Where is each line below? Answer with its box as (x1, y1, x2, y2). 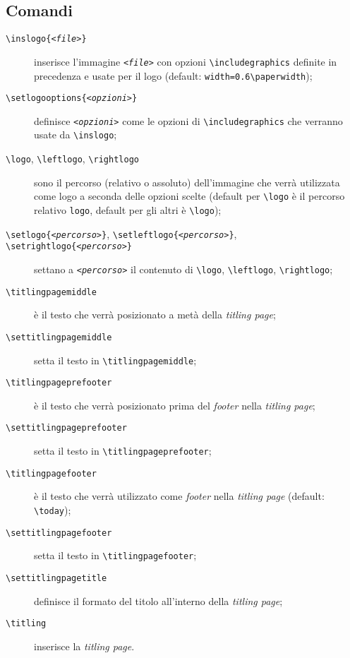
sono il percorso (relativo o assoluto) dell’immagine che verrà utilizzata (34, 174, 340, 189)
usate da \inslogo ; (34, 127, 117, 142)
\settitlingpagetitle (6, 573, 107, 584)
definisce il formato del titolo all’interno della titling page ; (34, 593, 283, 608)
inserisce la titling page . (34, 638, 135, 653)
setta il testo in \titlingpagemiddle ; (34, 352, 197, 367)
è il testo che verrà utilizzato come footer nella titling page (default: (34, 489, 325, 503)
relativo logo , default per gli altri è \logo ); (34, 203, 222, 217)
